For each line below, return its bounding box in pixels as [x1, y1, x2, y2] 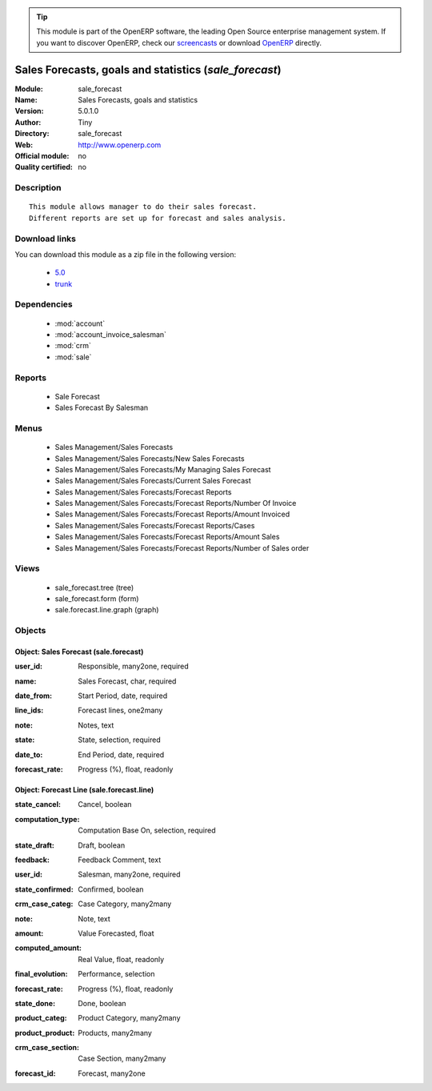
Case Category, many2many [78, 899, 172, 908]
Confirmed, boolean [78, 884, 144, 894]
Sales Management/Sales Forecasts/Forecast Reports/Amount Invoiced [54, 509, 290, 519]
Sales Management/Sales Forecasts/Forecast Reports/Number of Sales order [54, 543, 310, 552]
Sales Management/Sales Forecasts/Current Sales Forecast [54, 476, 251, 486]
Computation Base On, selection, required [78, 825, 216, 836]
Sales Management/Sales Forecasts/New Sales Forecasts [54, 453, 245, 463]
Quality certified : [14, 162, 74, 172]
